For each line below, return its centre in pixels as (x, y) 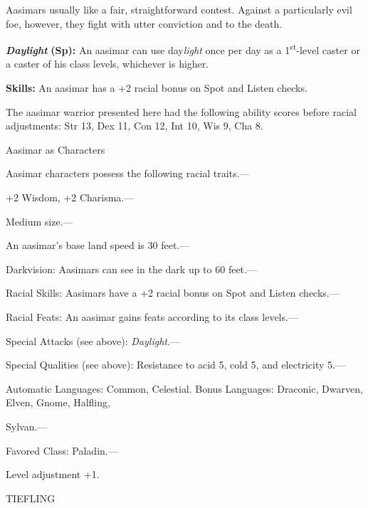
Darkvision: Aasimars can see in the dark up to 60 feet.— (131, 269)
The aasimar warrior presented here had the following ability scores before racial (181, 111)
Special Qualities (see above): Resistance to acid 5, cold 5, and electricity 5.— (175, 365)
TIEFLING (31, 498)
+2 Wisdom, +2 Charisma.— (70, 197)
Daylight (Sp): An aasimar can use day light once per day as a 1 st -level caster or (183, 49)
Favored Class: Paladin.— (62, 450)
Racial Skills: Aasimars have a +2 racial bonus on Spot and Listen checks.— (173, 293)
